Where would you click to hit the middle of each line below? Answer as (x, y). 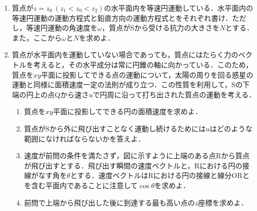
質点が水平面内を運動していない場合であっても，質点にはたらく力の (125, 55)
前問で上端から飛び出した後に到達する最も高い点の (109, 202)
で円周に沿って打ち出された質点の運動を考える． (174, 94)
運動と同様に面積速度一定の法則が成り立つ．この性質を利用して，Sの (127, 84)
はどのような (231, 128)
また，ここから (37, 37)
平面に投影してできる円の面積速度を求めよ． (127, 111)
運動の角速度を (72, 28)
